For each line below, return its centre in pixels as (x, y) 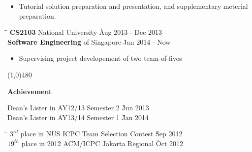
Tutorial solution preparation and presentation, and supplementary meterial (133, 6)
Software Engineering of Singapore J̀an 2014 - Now (89, 41)
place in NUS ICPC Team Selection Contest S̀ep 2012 (101, 134)
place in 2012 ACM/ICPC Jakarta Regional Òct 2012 (102, 143)
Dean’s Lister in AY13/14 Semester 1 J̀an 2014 (78, 117)
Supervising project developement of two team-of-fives (100, 58)
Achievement (30, 91)
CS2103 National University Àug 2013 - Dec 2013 (86, 32)
